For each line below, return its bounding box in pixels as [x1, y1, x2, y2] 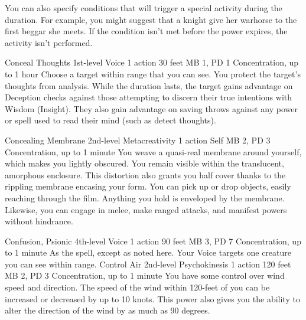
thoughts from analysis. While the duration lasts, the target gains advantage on [5, 79, 293, 92]
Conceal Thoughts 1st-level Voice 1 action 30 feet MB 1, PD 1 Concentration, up [5, 56, 299, 68]
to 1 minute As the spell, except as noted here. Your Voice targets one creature [5, 246, 292, 259]
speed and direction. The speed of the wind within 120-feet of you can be [5, 281, 270, 293]
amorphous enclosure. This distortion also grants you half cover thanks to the [5, 168, 286, 181]
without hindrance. [5, 215, 73, 227]
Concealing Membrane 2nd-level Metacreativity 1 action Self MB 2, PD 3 [5, 133, 271, 146]
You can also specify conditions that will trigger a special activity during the [5, 2, 282, 14]
